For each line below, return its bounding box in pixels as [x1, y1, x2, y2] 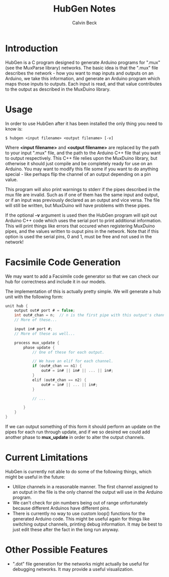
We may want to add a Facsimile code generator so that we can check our [5, 273, 159, 279]
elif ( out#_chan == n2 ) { [32, 377, 87, 382]
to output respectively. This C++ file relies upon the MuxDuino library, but [5, 155, 157, 161]
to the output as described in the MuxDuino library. [5, 86, 111, 92]
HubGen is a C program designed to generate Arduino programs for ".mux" [5, 59, 160, 66]
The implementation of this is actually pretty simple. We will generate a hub [5, 288, 161, 294]
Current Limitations [5, 452, 88, 464]
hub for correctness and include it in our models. [5, 278, 107, 285]
